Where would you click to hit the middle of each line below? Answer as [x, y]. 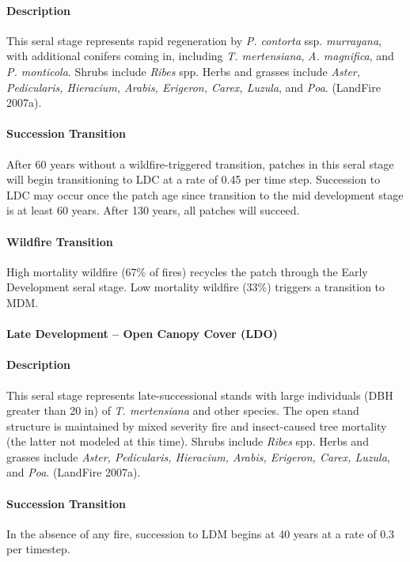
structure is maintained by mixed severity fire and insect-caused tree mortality [197, 425]
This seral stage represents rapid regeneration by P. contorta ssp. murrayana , [194, 40]
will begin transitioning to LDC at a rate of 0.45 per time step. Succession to [194, 179]
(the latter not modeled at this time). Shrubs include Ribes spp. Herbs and [188, 441]
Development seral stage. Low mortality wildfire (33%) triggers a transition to [196, 287]
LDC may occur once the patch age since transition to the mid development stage [205, 194]
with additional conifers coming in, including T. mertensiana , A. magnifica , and [200, 56]
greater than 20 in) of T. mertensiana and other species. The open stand [183, 410]
